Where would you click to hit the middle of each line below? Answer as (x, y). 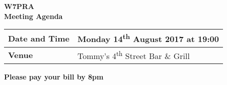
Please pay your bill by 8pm (54, 76)
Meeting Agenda (33, 16)
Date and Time (39, 38)
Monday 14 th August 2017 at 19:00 (148, 38)
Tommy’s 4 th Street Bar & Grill (133, 55)
